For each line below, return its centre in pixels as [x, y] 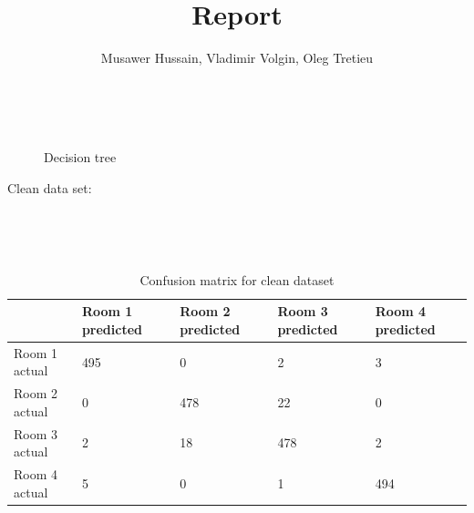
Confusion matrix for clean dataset [237, 279]
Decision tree [80, 157]
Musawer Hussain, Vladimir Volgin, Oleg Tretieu [237, 58]
